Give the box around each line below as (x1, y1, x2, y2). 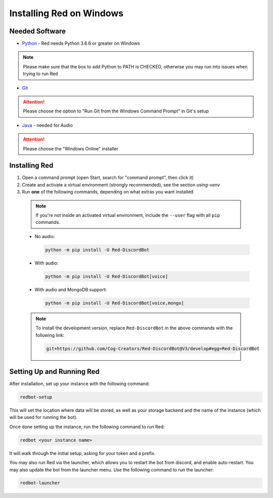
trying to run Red (23, 71, 58, 77)
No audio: (34, 233, 55, 239)
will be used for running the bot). (9, 414, 78, 420)
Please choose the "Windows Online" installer (23, 145, 119, 151)
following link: (35, 332, 65, 338)
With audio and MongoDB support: (34, 286, 107, 292)
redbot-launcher (20, 480, 61, 486)
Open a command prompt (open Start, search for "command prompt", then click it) (22, 175, 194, 181)
